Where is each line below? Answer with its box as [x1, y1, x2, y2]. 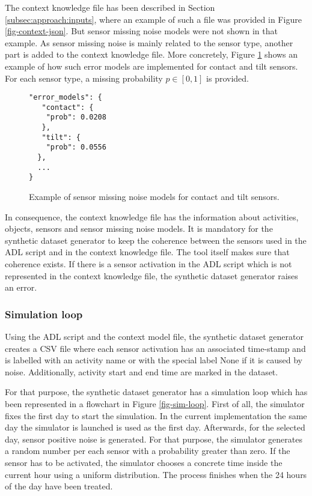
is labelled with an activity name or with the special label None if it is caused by [5, 354, 302, 366]
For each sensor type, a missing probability [5, 71, 163, 84]
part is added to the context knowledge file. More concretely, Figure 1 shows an [5, 48, 298, 61]
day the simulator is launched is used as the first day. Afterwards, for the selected [5, 421, 305, 434]
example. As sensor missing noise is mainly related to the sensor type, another [5, 36, 293, 49]
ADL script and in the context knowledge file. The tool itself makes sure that [5, 246, 290, 258]
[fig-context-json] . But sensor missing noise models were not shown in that [5, 25, 278, 37]
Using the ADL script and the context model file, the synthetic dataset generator [5, 330, 304, 343]
